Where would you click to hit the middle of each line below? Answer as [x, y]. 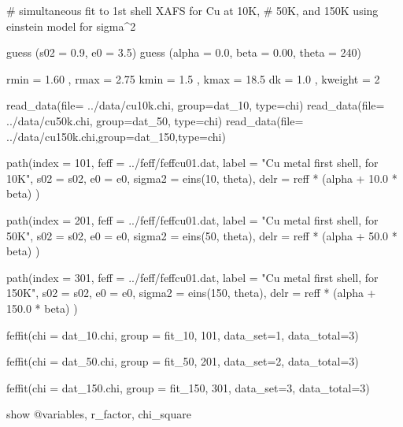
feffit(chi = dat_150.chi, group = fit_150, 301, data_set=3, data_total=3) [188, 387]
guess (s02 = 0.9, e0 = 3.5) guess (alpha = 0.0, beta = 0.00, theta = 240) [184, 52]
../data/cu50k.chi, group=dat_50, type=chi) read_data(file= [155, 120]
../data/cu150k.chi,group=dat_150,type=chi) [116, 136]
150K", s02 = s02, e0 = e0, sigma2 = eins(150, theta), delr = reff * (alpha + [191, 293]
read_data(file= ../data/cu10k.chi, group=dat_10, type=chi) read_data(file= [196, 105]
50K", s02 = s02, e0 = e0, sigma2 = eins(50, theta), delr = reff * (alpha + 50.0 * [202, 235]
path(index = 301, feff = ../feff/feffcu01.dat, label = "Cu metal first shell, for [192, 277]
